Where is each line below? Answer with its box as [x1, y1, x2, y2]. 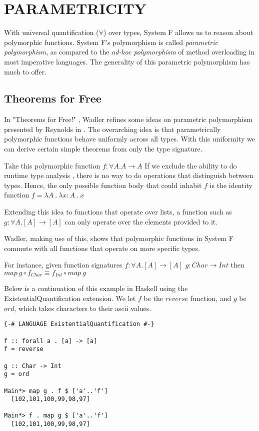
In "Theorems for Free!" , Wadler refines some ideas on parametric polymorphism [4, 114, 252, 124]
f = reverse [4, 345, 43, 353]
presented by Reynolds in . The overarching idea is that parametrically [4, 123, 221, 134]
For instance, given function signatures [4, 259, 122, 270]
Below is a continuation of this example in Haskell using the [4, 283, 188, 293]
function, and [190, 293, 231, 303]
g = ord [4, 370, 29, 378]
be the [143, 293, 163, 303]
